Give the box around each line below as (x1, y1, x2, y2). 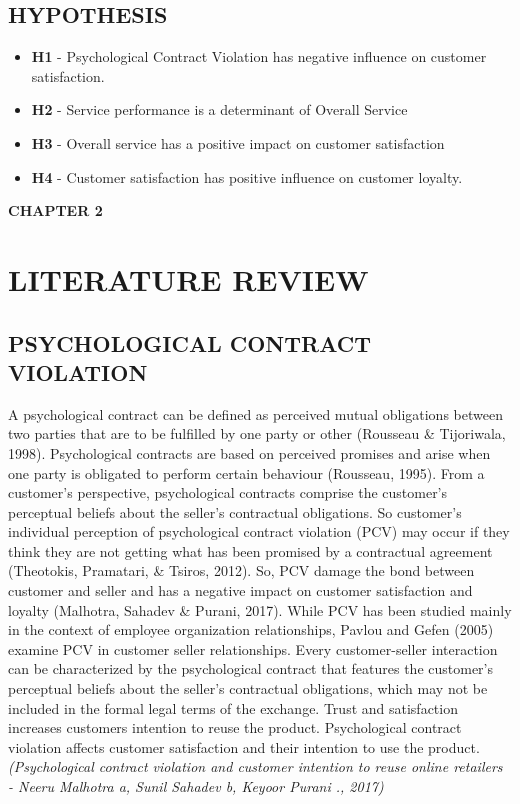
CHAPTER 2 (8, 200, 103, 221)
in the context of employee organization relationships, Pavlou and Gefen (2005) (8, 619, 494, 640)
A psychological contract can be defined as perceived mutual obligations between (8, 403, 503, 424)
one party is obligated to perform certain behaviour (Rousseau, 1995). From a (8, 462, 485, 483)
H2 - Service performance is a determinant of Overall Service (31, 99, 408, 120)
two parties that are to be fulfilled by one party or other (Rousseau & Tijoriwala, (8, 423, 506, 444)
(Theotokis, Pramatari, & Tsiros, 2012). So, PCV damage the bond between (8, 560, 475, 581)
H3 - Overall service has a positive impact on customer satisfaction (31, 132, 445, 153)
